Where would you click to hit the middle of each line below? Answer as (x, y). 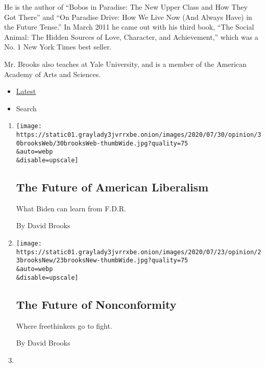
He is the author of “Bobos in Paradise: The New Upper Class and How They (126, 7)
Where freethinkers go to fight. (64, 325)
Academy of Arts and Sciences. (53, 74)
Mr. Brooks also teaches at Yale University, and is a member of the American (125, 64)
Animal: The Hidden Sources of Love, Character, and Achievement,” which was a (131, 36)
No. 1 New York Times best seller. (58, 47)
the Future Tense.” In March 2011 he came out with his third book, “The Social (129, 27)
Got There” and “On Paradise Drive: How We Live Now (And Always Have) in (128, 17)
